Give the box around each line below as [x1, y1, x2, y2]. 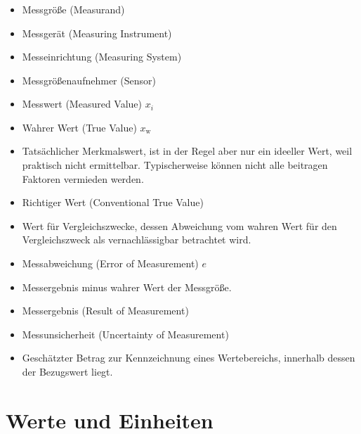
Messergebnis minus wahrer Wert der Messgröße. [22, 279, 232, 294]
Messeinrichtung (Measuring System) [22, 49, 182, 64]
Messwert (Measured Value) [22, 96, 143, 111]
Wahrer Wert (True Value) [22, 120, 137, 134]
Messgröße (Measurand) [22, 1, 125, 16]
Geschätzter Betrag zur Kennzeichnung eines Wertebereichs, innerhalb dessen [22, 350, 355, 365]
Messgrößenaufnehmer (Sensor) [22, 72, 156, 87]
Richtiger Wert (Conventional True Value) [22, 195, 204, 210]
